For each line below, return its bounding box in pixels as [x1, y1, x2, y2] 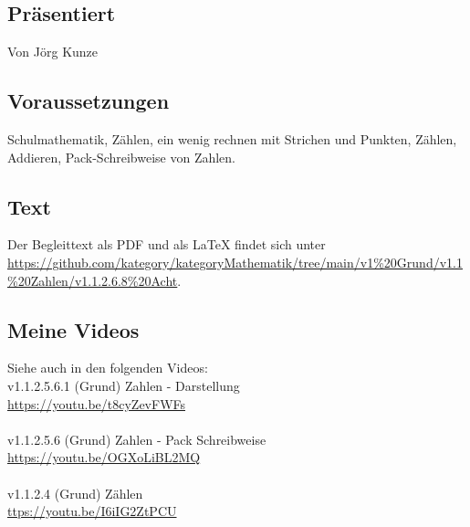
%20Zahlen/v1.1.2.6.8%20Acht [7, 270, 178, 290]
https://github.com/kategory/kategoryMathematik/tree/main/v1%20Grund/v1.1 [7, 252, 463, 271]
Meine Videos [7, 315, 140, 343]
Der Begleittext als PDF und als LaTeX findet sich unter [7, 235, 326, 254]
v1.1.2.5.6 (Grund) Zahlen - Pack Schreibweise [7, 429, 266, 448]
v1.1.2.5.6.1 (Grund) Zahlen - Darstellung [7, 375, 240, 395]
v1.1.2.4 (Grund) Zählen [7, 483, 143, 502]
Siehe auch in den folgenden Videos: [7, 358, 208, 377]
